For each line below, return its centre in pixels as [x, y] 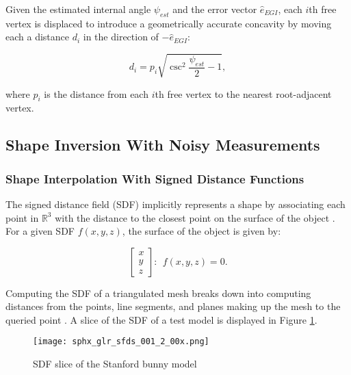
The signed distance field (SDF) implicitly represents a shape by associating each [175, 204]
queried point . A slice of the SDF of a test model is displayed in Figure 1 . [161, 319]
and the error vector [215, 9]
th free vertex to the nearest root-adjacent [243, 93]
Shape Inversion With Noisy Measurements [163, 145]
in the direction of [121, 37]
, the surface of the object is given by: [201, 231]
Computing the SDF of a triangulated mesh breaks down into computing [158, 293]
